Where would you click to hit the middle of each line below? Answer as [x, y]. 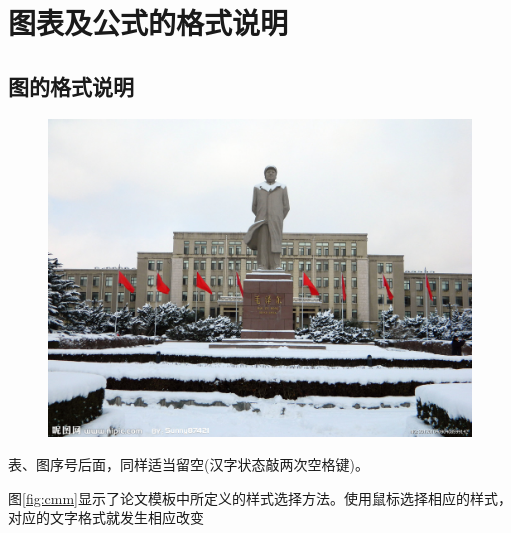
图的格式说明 [71, 85]
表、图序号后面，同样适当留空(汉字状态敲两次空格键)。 [188, 464]
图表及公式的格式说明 [148, 22]
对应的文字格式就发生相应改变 [106, 517]
